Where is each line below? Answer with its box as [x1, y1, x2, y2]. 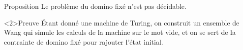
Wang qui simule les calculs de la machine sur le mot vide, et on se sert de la [4, 27, 236, 37]
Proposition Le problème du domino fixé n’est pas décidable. [4, 1, 186, 11]
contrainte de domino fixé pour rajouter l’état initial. [4, 36, 163, 47]
